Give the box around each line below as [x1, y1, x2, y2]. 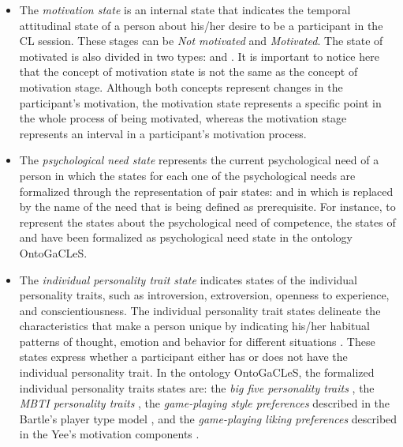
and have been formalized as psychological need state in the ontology [19, 229, 353, 246]
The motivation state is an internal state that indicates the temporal [19, 2, 351, 17]
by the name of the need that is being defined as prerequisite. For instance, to [19, 198, 396, 215]
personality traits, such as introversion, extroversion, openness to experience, [19, 287, 390, 303]
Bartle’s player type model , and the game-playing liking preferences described [19, 410, 397, 426]
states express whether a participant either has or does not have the [19, 348, 348, 365]
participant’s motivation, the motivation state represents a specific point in [19, 94, 382, 111]
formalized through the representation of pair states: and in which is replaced [19, 182, 394, 199]
